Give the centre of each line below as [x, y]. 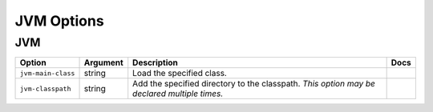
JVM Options [59, 21]
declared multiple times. [178, 94]
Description [155, 62]
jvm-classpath [45, 88]
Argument [103, 62]
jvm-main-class [47, 73]
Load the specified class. [180, 74]
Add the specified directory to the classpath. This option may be [254, 84]
